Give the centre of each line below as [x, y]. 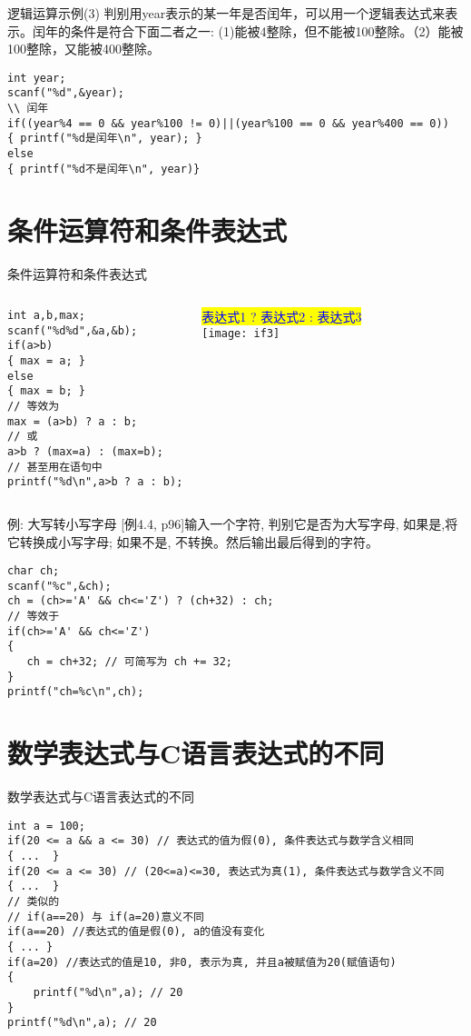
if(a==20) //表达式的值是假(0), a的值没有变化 [136, 932]
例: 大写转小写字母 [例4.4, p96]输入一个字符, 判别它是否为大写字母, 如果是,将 [233, 523]
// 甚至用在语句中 [55, 467]
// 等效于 [34, 617]
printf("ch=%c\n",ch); [76, 692]
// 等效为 [34, 407]
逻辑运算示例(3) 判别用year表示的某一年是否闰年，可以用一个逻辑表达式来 [226, 13]
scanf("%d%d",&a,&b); [73, 330]
